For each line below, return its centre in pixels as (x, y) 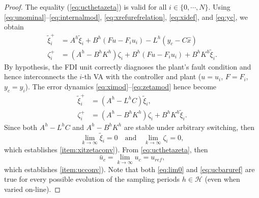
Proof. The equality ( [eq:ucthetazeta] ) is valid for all (85, 7)
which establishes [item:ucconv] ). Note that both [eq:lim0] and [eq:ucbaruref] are (129, 169)
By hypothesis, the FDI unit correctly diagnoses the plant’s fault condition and (128, 66)
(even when (222, 179)
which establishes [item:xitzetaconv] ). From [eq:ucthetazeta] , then (106, 149)
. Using (219, 7)
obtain (14, 27)
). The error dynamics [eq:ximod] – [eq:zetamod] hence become (121, 86)
